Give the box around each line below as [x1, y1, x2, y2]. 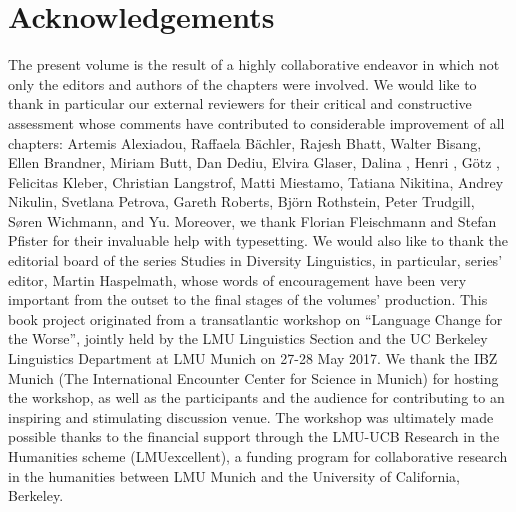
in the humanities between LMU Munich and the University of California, [8, 465, 460, 486]
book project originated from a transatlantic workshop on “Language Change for [8, 308, 503, 329]
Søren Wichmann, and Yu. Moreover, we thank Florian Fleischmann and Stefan [8, 210, 497, 231]
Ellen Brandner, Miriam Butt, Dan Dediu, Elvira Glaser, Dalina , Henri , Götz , [8, 152, 500, 173]
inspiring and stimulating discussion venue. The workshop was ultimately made [8, 406, 494, 427]
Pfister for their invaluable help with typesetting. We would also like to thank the [8, 230, 508, 251]
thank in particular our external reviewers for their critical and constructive [8, 93, 472, 114]
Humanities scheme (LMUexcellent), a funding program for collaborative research [8, 446, 508, 466]
